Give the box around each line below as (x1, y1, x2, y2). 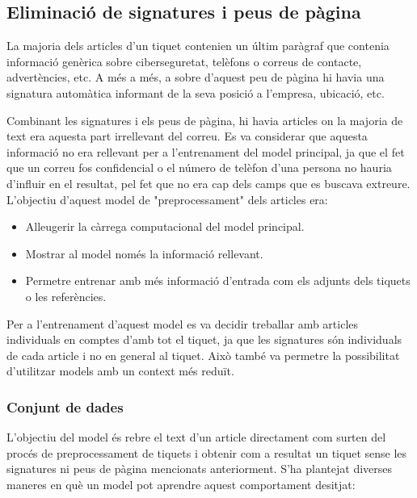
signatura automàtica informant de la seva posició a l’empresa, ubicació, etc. (6, 84, 385, 101)
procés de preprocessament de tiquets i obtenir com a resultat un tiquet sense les (6, 444, 407, 461)
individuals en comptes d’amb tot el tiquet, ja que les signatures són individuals (6, 331, 402, 348)
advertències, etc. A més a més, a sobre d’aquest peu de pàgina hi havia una (6, 69, 385, 86)
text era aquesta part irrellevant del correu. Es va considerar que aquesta (6, 128, 368, 144)
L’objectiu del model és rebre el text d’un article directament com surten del (6, 429, 386, 446)
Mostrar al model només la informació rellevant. (25, 245, 263, 262)
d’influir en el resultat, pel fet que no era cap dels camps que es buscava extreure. (6, 174, 411, 191)
